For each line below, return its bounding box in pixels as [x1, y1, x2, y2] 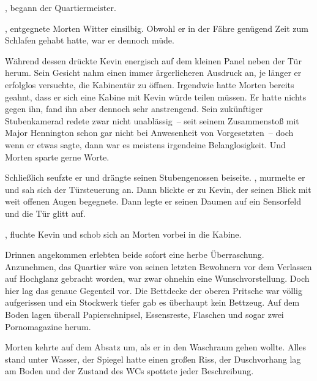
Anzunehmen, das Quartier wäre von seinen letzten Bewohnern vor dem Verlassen [5, 260, 312, 273]
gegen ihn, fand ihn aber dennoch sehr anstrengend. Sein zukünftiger [5, 102, 263, 115]
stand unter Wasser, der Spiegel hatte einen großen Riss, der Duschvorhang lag [5, 352, 301, 365]
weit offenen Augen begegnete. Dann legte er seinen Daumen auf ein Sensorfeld [5, 195, 301, 208]
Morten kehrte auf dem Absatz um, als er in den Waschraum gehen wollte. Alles [5, 341, 306, 353]
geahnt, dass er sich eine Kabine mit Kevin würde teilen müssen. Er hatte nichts [5, 90, 307, 103]
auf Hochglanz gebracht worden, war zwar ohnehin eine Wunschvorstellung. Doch [5, 272, 310, 285]
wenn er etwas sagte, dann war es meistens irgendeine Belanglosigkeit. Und [5, 138, 286, 151]
